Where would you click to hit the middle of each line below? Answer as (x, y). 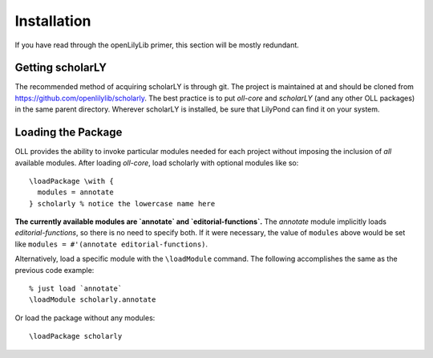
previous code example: (55, 270)
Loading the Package (69, 132)
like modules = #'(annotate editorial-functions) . (111, 244)
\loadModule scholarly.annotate (93, 300)
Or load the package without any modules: (85, 318)
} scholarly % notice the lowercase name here (122, 203)
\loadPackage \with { (71, 181)
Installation (53, 21)
